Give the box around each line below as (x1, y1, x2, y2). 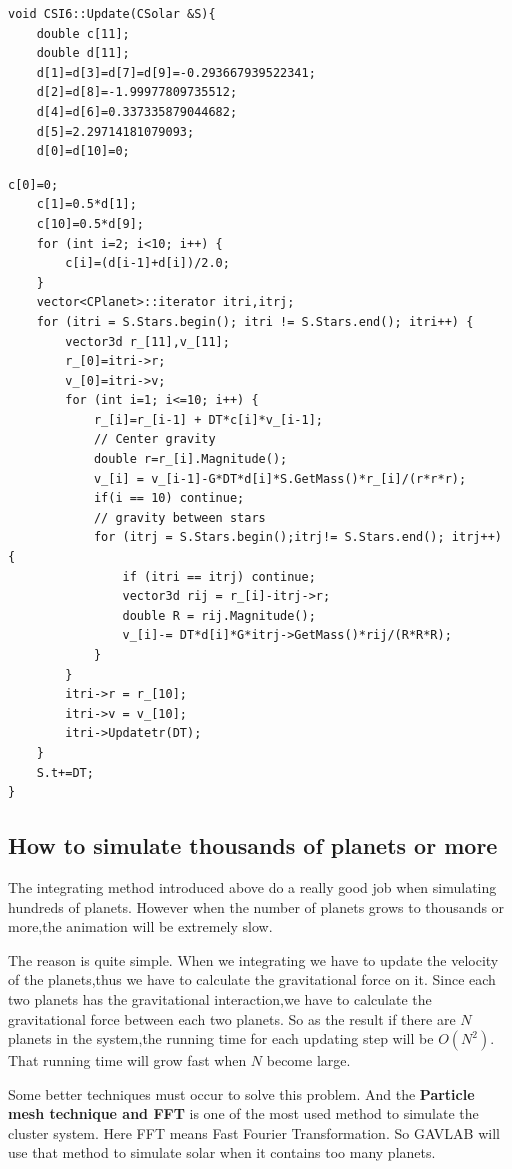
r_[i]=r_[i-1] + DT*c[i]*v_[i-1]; (93, 412, 323, 427)
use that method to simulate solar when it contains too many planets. (8, 1142, 436, 1163)
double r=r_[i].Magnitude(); (93, 452, 288, 467)
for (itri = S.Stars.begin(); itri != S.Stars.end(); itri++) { (36, 314, 474, 329)
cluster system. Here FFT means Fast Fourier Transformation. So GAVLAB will (8, 1122, 500, 1143)
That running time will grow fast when (8, 1050, 247, 1071)
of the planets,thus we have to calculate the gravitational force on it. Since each (8, 969, 496, 990)
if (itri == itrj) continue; (122, 569, 316, 584)
